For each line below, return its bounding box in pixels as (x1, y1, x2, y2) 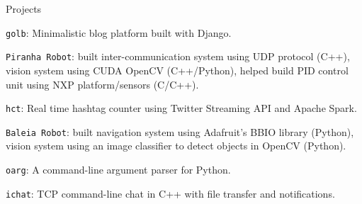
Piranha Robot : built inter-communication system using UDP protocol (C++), (6, 49, 350, 64)
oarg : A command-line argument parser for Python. (6, 162, 231, 176)
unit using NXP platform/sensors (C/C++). (6, 76, 199, 91)
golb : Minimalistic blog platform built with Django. (6, 25, 232, 40)
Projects (6, 1, 42, 16)
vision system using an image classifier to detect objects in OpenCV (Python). (6, 138, 346, 153)
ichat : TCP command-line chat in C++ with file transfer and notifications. (6, 186, 335, 200)
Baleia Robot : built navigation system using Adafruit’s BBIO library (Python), (6, 124, 354, 139)
